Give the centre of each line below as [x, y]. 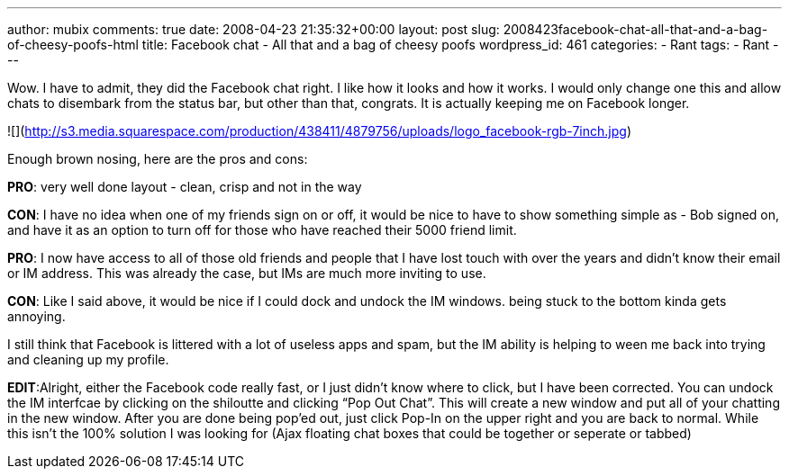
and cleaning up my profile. [88, 359]
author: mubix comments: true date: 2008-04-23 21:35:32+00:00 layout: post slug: [254, 29]
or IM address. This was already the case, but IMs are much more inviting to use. [247, 273]
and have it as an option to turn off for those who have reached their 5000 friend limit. [262, 230]
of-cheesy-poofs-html [73, 45]
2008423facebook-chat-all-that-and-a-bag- [635, 29]
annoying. [36, 316]
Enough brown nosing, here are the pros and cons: [158, 159]
